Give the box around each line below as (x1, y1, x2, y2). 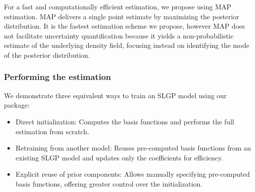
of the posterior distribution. (4, 49, 90, 60)
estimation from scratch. (15, 126, 89, 136)
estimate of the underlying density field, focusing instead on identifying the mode (4, 40, 250, 50)
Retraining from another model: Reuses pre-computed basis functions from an (15, 143, 251, 153)
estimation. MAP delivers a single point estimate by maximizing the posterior (4, 11, 239, 21)
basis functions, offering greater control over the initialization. (15, 178, 203, 189)
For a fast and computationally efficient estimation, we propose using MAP (4, 1, 231, 11)
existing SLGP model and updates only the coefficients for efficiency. (15, 152, 223, 162)
